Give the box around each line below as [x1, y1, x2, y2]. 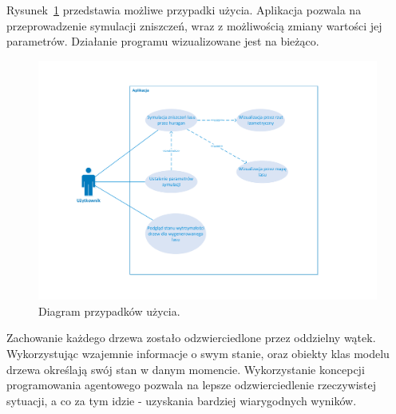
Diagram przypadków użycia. [38, 302, 180, 319]
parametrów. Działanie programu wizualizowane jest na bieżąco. [6, 33, 319, 50]
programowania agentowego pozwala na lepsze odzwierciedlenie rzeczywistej [6, 376, 377, 393]
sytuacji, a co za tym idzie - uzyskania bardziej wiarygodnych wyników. [6, 392, 357, 408]
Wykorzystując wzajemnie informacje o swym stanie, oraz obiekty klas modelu [6, 344, 390, 361]
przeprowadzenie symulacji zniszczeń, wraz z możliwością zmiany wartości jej [6, 17, 382, 34]
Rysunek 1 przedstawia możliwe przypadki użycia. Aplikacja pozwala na [6, 2, 362, 18]
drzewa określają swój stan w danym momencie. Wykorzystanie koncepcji [6, 360, 365, 377]
